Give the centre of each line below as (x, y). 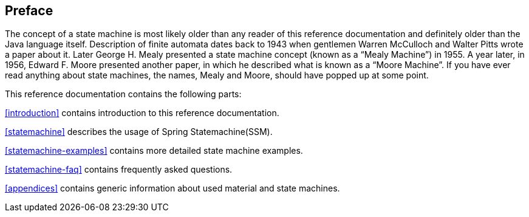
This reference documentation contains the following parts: (123, 94)
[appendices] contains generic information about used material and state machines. (172, 188)
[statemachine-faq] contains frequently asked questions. (119, 170)
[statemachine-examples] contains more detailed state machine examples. (154, 151)
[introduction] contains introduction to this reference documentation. (142, 113)
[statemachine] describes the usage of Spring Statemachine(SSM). (139, 132)
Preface (29, 11)
